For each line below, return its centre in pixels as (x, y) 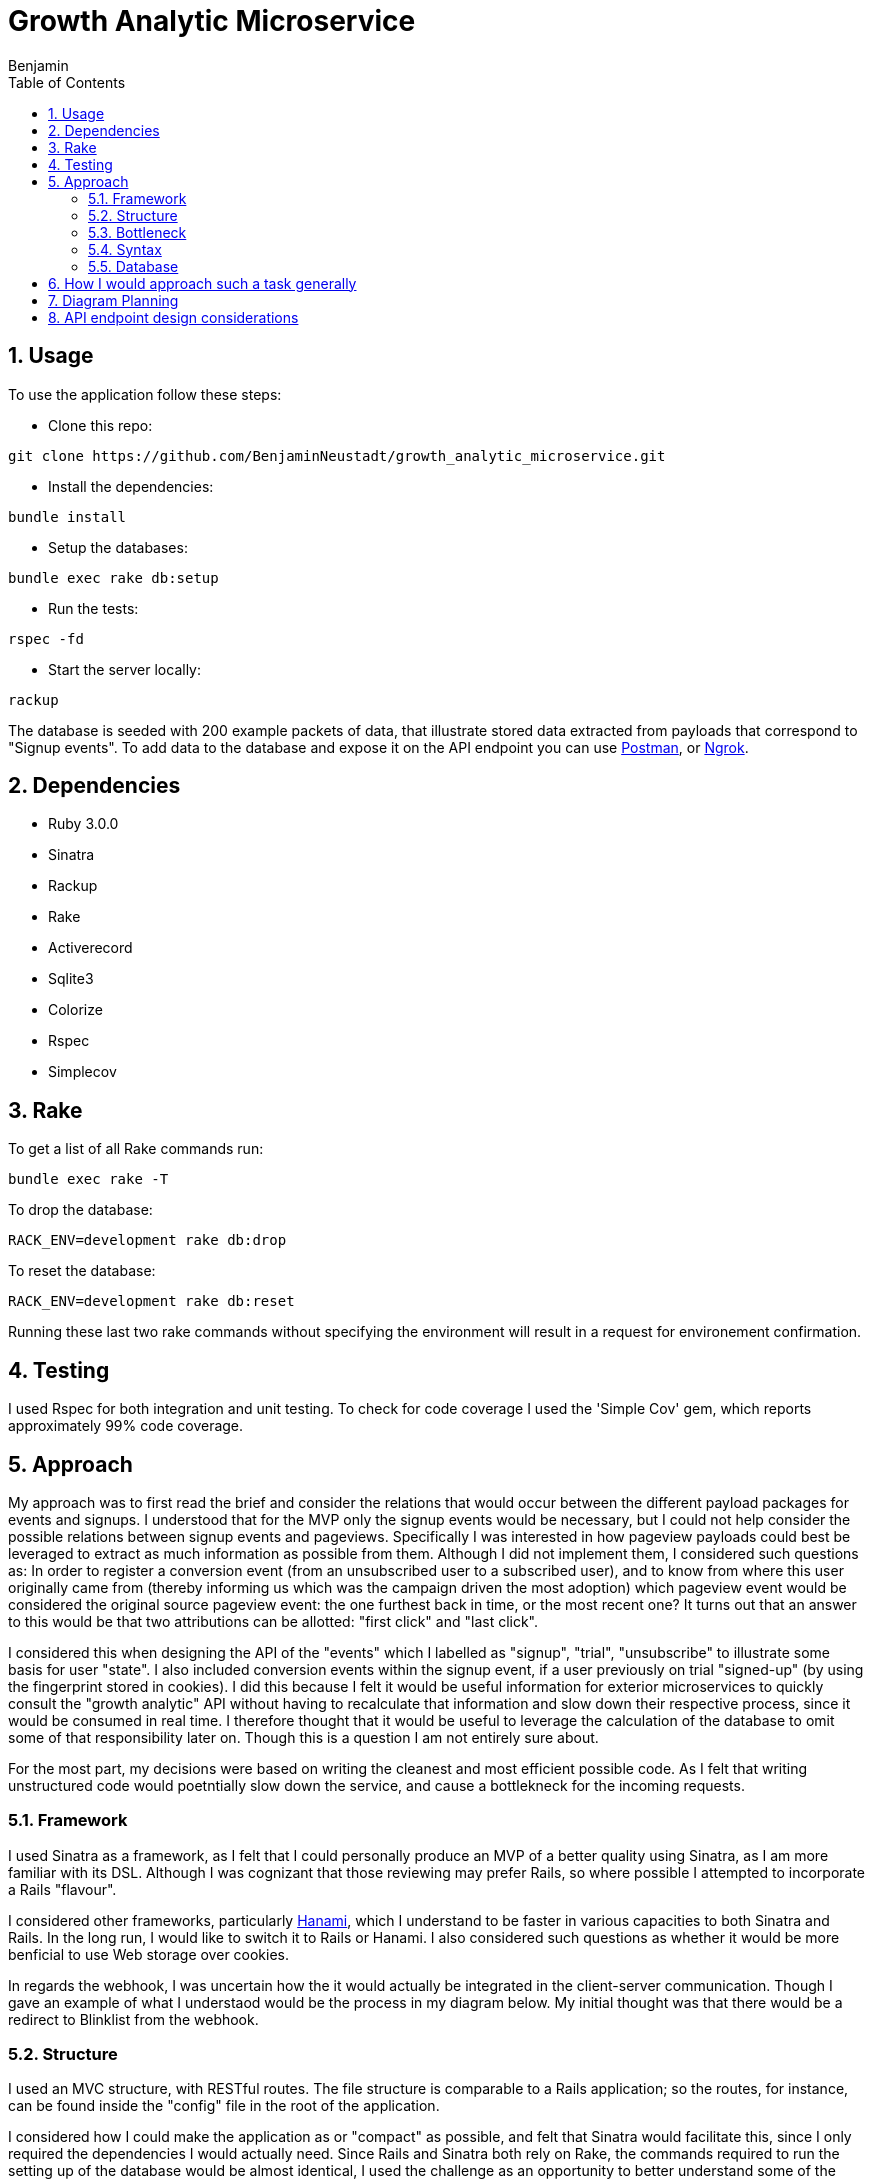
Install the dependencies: (131, 486)
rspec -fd (46, 638)
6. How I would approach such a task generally (202, 283)
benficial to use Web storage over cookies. (149, 1954)
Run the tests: (93, 608)
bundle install (67, 516)
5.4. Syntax (125, 249)
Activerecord (90, 948)
